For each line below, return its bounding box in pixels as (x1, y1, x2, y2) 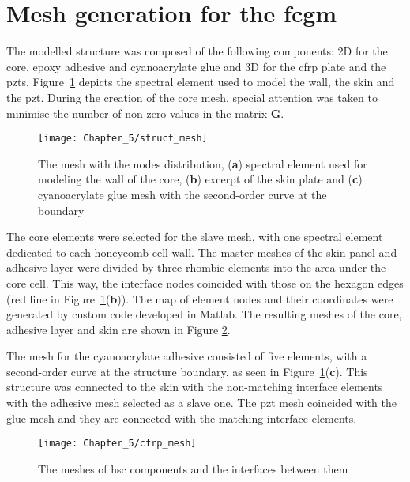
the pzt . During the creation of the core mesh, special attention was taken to (6, 88, 378, 105)
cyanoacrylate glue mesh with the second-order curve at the (38, 186, 327, 202)
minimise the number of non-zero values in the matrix (6, 104, 268, 121)
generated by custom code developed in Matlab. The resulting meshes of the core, (6, 306, 402, 322)
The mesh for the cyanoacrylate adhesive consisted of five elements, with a (6, 348, 367, 364)
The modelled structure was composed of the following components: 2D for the (6, 43, 388, 59)
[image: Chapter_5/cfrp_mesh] (38, 438, 197, 450)
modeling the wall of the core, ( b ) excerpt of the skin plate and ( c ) (38, 171, 363, 187)
